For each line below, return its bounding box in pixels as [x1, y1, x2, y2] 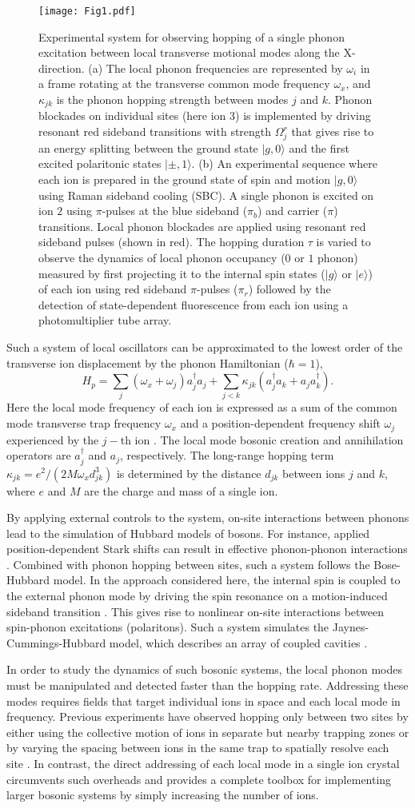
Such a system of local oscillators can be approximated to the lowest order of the [6, 338, 403, 355]
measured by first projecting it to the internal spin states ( [38, 265, 325, 281]
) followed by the [248, 281, 331, 297]
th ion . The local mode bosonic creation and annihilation [120, 431, 404, 448]
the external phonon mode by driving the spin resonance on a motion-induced [6, 587, 388, 604]
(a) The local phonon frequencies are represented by [88, 59, 343, 76]
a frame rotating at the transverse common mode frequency [38, 75, 330, 92]
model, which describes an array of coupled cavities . [109, 634, 368, 651]
